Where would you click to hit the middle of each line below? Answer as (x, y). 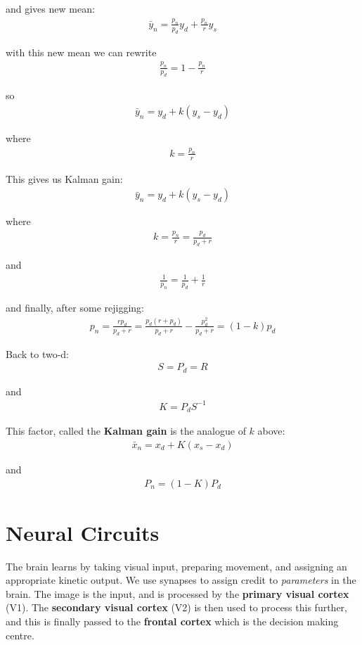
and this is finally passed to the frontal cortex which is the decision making (172, 621)
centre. (20, 635)
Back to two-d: (38, 353)
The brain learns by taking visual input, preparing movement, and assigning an (176, 566)
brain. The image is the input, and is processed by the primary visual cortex (177, 593)
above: (271, 431)
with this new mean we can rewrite (81, 52)
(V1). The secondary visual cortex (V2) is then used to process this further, (176, 607)
